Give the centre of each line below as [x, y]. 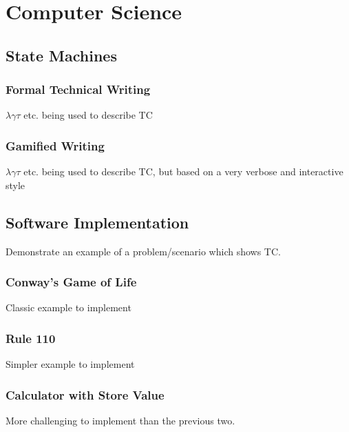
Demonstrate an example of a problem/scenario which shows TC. [143, 251]
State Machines [61, 55]
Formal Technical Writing [78, 89]
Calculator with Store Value [85, 394]
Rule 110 [31, 338]
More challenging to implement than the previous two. [120, 421]
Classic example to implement [68, 307]
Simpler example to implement [70, 364]
